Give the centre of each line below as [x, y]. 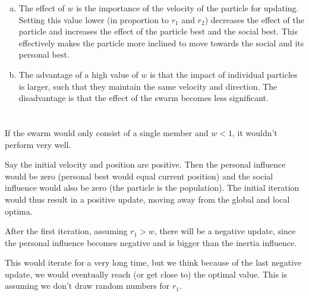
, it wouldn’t [255, 132]
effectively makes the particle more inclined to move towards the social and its [161, 42]
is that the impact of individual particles [224, 74]
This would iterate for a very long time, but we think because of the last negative [153, 262]
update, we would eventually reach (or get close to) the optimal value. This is [146, 274]
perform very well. [38, 144]
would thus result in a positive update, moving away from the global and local [147, 199]
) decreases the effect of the [254, 19]
